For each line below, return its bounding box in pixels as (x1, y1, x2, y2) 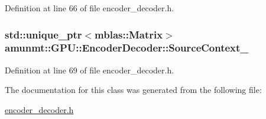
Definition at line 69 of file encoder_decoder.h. (5, 63, 174, 76)
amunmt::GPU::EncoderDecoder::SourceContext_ (5, 40, 249, 55)
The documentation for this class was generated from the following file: (5, 83, 262, 96)
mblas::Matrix (95, 27, 163, 41)
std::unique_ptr (5, 27, 82, 41)
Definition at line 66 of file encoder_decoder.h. (5, 2, 174, 14)
